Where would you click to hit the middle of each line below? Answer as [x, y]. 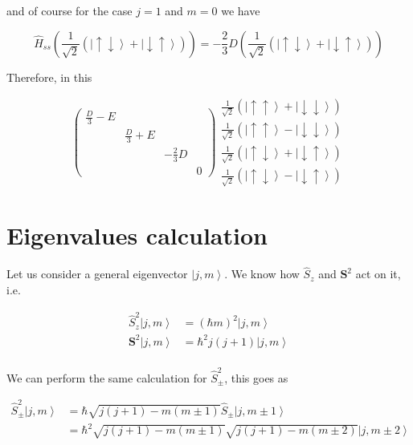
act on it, [378, 274]
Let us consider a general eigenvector [97, 274]
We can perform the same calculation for [107, 377]
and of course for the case [70, 10]
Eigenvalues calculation [137, 235]
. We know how [262, 274]
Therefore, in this [49, 77]
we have [241, 10]
